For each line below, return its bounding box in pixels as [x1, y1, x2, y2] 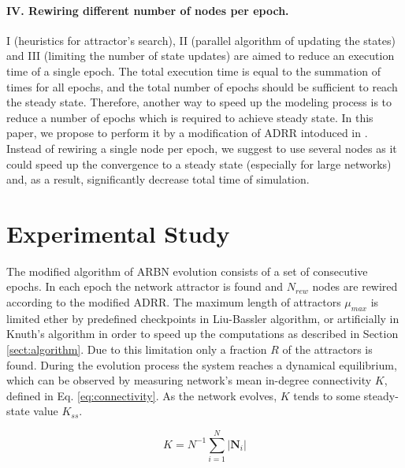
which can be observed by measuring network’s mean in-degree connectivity [6, 372, 372, 388]
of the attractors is [282, 341, 373, 358]
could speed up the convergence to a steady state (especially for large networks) [6, 155, 392, 172]
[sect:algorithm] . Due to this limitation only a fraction [6, 341, 267, 358]
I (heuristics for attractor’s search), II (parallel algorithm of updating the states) [6, 32, 396, 48]
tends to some [293, 387, 361, 403]
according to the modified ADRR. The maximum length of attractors [6, 294, 341, 310]
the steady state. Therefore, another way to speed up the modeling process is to [6, 94, 392, 110]
